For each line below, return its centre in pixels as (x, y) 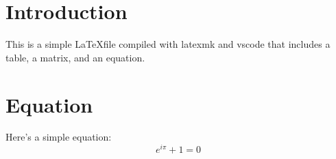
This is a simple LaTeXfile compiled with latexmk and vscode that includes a (168, 44)
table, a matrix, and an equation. (75, 57)
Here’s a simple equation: (59, 137)
